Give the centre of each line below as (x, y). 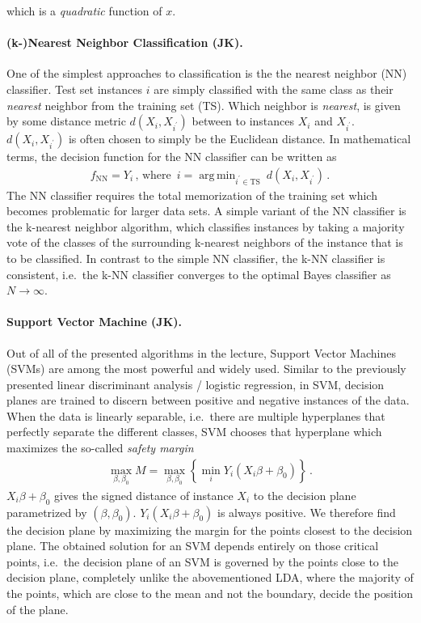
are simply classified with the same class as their (274, 89)
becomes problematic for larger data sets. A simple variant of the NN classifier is (206, 211)
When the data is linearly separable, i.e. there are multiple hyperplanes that (196, 415)
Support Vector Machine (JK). (95, 322)
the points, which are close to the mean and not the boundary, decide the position (210, 593)
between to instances (243, 121)
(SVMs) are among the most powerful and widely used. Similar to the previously (206, 369)
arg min (217, 175)
